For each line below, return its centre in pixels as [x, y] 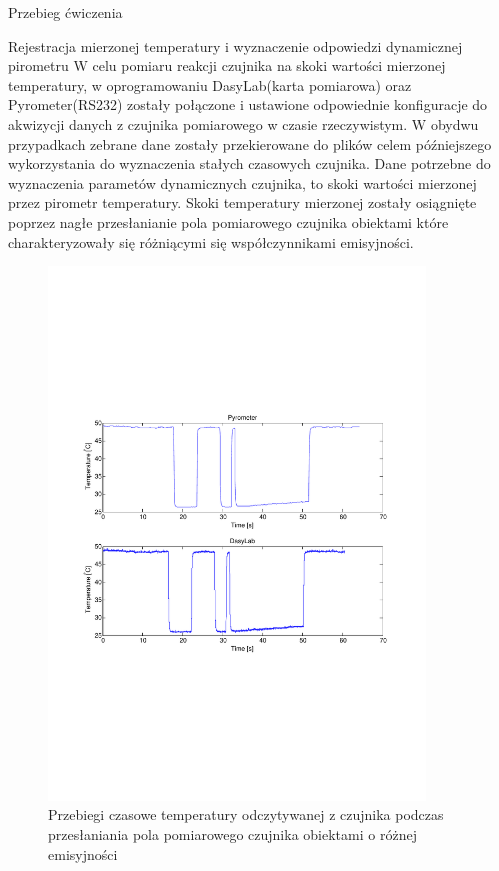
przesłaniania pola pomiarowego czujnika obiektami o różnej [232, 834]
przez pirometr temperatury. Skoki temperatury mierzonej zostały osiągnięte [242, 202]
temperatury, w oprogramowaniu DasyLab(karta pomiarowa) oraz [210, 84]
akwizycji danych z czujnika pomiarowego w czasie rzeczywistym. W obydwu [243, 123]
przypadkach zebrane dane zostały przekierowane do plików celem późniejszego [250, 143]
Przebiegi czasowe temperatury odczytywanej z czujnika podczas [246, 814]
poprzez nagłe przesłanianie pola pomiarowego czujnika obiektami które [228, 221]
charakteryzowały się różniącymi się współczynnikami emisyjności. [211, 241]
